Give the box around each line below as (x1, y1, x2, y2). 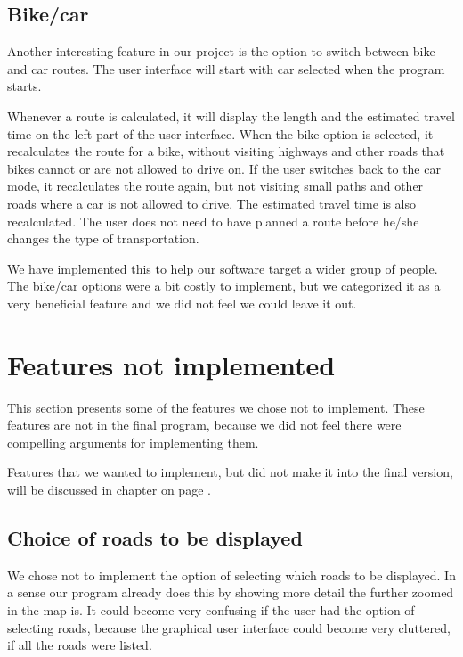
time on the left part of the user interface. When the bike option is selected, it (7, 124, 434, 143)
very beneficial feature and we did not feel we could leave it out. (7, 293, 357, 312)
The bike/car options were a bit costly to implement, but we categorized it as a (7, 276, 441, 295)
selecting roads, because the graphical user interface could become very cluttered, (7, 618, 451, 636)
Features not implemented (7, 346, 336, 382)
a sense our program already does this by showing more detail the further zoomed (7, 583, 454, 602)
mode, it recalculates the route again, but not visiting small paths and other (7, 177, 424, 195)
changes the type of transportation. (7, 229, 199, 248)
